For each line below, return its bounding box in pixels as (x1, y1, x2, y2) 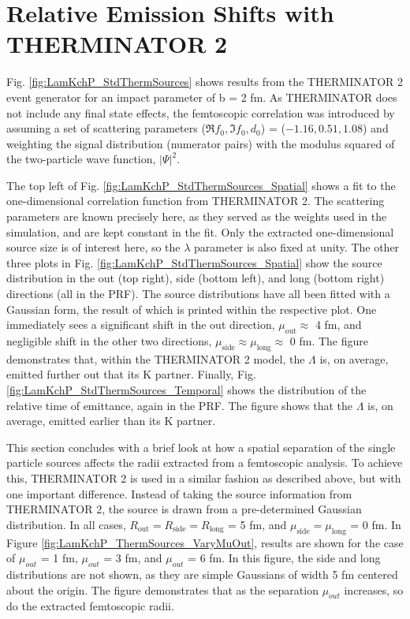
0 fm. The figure (289, 333, 368, 349)
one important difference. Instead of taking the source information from (6, 485, 352, 502)
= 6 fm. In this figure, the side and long (188, 550, 381, 566)
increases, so (344, 581, 404, 598)
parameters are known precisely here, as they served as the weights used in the (6, 208, 387, 225)
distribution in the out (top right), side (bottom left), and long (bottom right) (6, 270, 385, 286)
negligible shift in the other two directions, (6, 333, 212, 349)
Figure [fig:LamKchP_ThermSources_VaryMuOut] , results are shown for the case (6, 534, 404, 550)
